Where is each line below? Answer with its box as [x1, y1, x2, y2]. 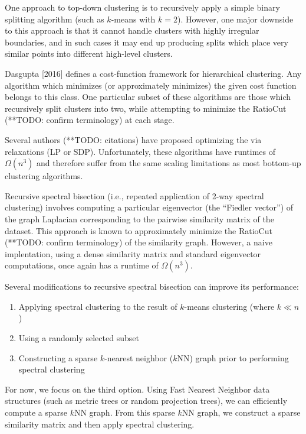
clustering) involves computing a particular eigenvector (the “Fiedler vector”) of [5, 201, 294, 213]
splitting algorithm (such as [5, 12, 104, 25]
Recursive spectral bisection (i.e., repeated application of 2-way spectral [5, 189, 264, 202]
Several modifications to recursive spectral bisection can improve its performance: [5, 280, 299, 293]
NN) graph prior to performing [177, 351, 289, 364]
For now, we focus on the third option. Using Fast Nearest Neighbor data [5, 383, 270, 395]
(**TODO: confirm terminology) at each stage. [5, 114, 175, 126]
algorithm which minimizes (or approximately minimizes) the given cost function [5, 79, 297, 91]
